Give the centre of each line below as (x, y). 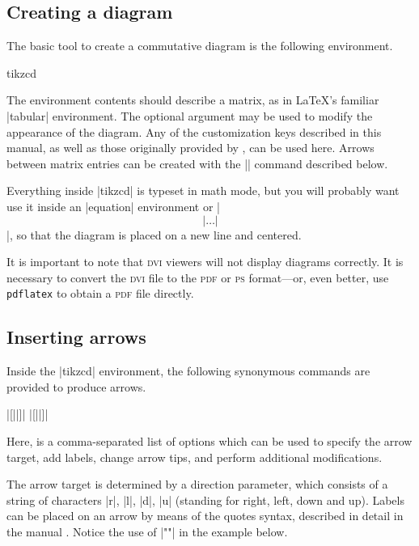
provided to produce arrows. (76, 386)
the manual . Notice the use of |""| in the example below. (147, 531)
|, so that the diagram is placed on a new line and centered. (154, 234)
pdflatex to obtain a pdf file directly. (100, 293)
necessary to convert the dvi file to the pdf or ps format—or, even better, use (198, 277)
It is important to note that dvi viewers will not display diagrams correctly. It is (205, 262)
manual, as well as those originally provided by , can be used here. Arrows (190, 148)
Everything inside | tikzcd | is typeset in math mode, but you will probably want (203, 190)
